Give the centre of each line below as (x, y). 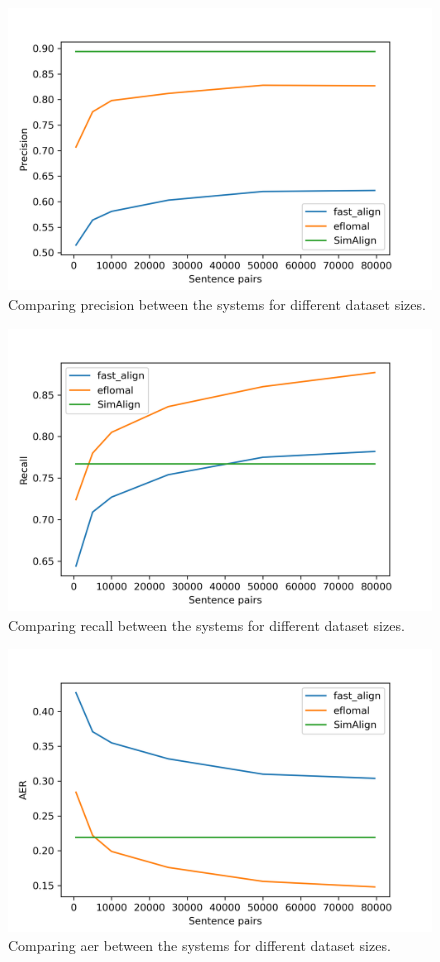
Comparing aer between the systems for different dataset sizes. (199, 945)
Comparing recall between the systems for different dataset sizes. (206, 624)
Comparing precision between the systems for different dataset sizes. (217, 303)
